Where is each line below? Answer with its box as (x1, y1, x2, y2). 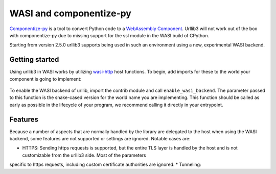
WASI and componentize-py (9, 8, 131, 19)
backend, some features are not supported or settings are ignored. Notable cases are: (9, 136, 191, 142)
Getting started (9, 55, 59, 64)
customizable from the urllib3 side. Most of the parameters (22, 152, 146, 158)
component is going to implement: (9, 76, 82, 82)
